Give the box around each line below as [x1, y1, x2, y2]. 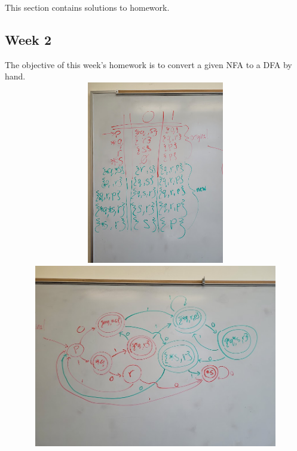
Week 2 [5, 30, 51, 48]
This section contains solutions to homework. [5, 1, 170, 13]
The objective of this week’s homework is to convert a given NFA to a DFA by [5, 58, 292, 70]
